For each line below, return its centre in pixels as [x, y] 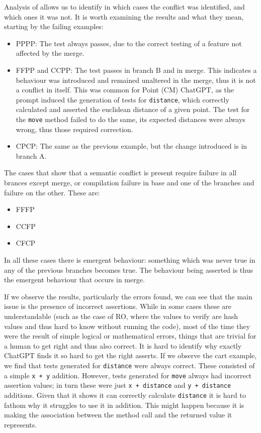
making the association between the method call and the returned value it [118, 415]
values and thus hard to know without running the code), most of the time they [127, 326]
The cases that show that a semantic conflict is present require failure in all [120, 173]
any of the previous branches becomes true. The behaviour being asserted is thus [128, 269]
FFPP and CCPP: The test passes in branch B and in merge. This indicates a [136, 70]
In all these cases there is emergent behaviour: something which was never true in [130, 260]
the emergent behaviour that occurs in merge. [74, 280]
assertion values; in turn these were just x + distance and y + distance [118, 385]
